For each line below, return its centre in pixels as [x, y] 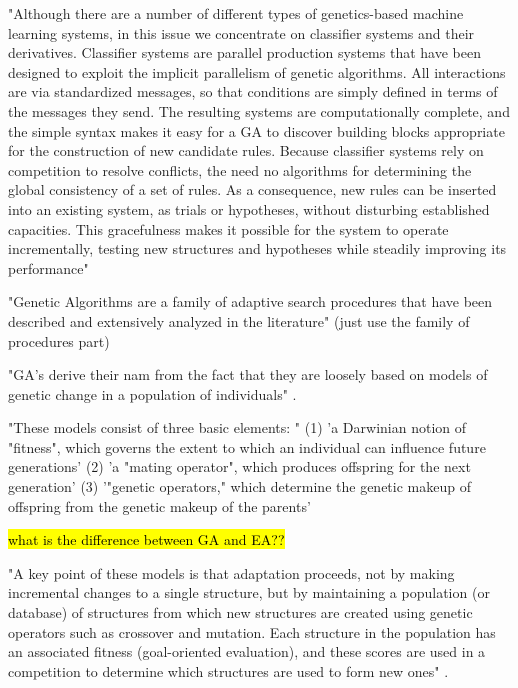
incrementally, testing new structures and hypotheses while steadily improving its [257, 248]
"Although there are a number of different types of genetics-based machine [236, 13]
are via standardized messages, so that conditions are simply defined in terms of [253, 91]
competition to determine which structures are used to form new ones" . [228, 670]
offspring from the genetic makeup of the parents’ [159, 505]
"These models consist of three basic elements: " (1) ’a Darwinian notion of [237, 427]
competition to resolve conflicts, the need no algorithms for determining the [240, 169]
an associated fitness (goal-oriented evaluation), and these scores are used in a [247, 651]
